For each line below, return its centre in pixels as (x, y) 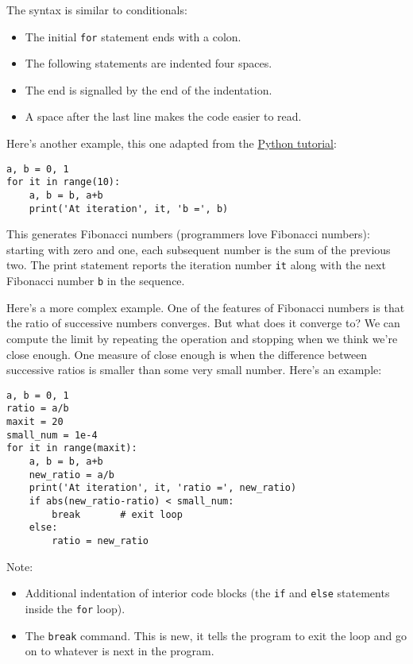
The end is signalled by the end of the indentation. (149, 89)
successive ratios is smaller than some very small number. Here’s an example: (194, 370)
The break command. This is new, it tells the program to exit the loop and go (216, 635)
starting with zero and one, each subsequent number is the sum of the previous (199, 249)
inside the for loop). (75, 608)
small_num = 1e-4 (52, 435)
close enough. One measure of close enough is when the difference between (187, 354)
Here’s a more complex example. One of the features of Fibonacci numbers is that (206, 307)
